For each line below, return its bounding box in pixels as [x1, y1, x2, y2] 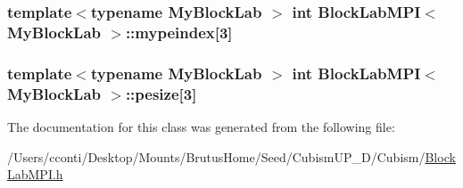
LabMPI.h [7, 165, 63, 184]
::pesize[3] [125, 82, 197, 104]
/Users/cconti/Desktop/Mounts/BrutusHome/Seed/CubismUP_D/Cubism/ [7, 147, 426, 166]
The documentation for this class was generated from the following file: [7, 117, 395, 135]
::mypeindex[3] [125, 20, 233, 43]
